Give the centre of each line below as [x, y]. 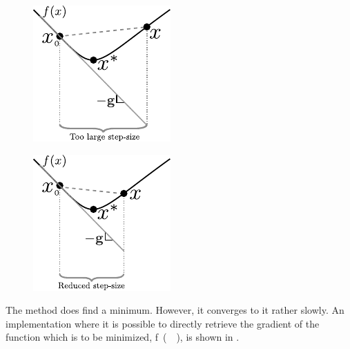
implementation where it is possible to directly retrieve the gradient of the [163, 323]
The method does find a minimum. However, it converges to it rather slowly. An [175, 310]
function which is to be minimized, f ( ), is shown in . [123, 337]
